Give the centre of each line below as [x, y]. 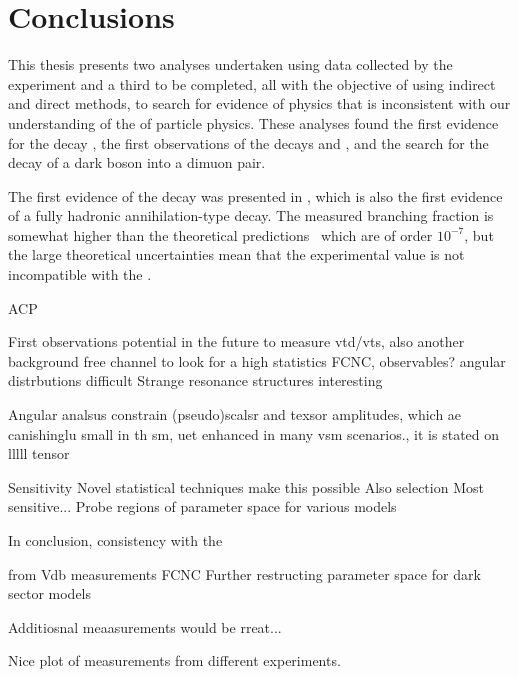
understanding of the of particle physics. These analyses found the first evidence [253, 122]
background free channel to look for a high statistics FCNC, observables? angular [257, 360]
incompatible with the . [80, 274]
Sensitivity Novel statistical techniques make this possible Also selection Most [246, 486]
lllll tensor [39, 453]
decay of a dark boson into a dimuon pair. [137, 162]
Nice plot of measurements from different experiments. [174, 660]
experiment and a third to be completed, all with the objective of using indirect [252, 83]
